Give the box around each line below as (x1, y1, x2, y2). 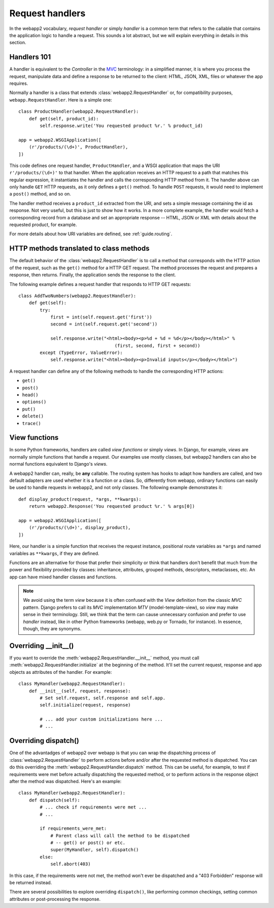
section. (9, 40, 26, 46)
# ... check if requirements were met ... (40, 804, 147, 810)
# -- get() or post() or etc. (50, 840, 126, 846)
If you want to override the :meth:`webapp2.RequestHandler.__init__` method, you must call (9, 655, 200, 661)
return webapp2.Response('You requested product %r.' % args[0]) (28, 503, 195, 509)
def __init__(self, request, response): (28, 688, 131, 694)
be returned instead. (9, 880, 52, 886)
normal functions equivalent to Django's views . (9, 461, 108, 467)
